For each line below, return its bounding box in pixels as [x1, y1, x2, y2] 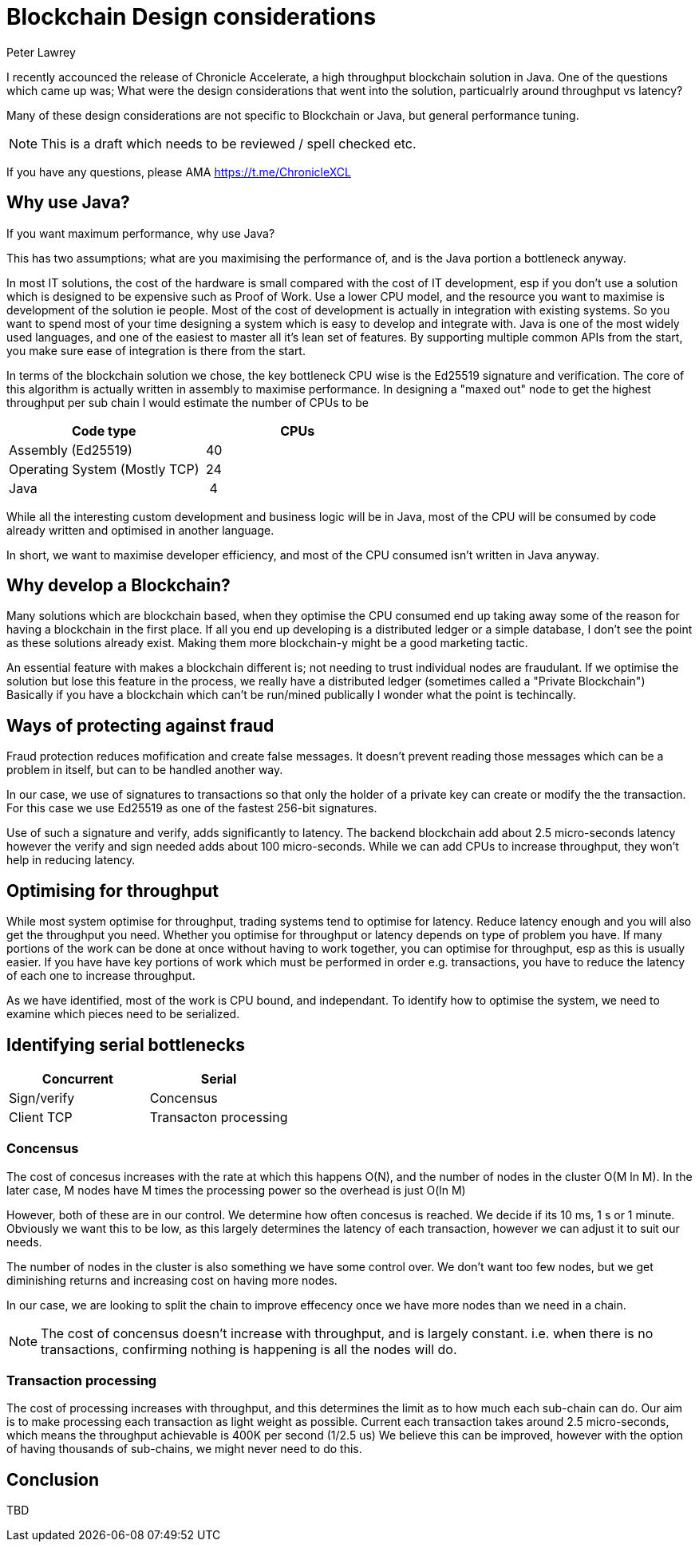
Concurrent [41, 1070, 113, 1087]
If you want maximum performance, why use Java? [6, 226, 275, 240]
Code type [71, 422, 136, 439]
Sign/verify [9, 1089, 75, 1106]
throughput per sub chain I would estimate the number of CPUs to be [6, 395, 369, 409]
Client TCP [9, 1108, 73, 1125]
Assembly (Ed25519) [9, 441, 132, 458]
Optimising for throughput [6, 880, 219, 901]
